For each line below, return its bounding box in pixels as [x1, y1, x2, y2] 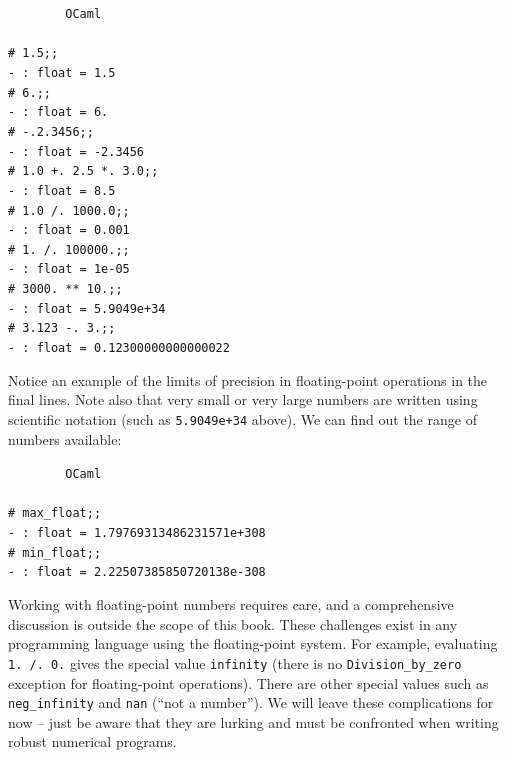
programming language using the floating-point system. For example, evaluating [8, 633, 498, 654]
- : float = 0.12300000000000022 [8, 341, 230, 356]
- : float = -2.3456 [8, 144, 145, 159]
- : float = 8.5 [8, 183, 116, 198]
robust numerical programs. [8, 731, 177, 752]
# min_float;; [8, 545, 102, 560]
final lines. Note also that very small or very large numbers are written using [8, 389, 478, 410]
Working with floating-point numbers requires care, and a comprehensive [8, 594, 454, 615]
